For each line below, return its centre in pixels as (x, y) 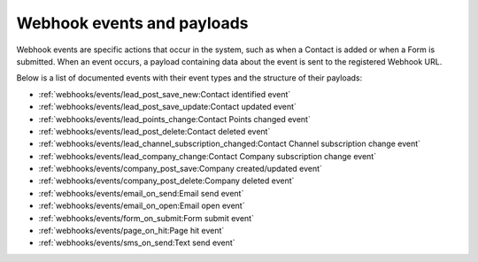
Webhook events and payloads (132, 23)
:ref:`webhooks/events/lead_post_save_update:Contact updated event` (167, 107)
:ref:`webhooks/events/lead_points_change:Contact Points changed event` (175, 119)
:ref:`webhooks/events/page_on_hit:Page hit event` (131, 231)
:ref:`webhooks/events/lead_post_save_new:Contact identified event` (165, 94)
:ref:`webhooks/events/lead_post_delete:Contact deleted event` (154, 131)
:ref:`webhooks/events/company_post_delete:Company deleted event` (166, 181)
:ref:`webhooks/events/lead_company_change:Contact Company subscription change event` (207, 156)
